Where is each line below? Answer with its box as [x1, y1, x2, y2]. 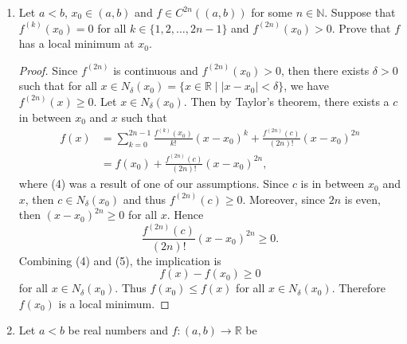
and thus [123, 190, 166, 207]
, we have [284, 77, 329, 94]
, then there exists [280, 61, 370, 78]
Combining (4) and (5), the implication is [18, 252, 221, 268]
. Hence [166, 206, 204, 223]
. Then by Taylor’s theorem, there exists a [183, 92, 389, 109]
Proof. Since [18, 61, 78, 78]
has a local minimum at [18, 35, 135, 52]
